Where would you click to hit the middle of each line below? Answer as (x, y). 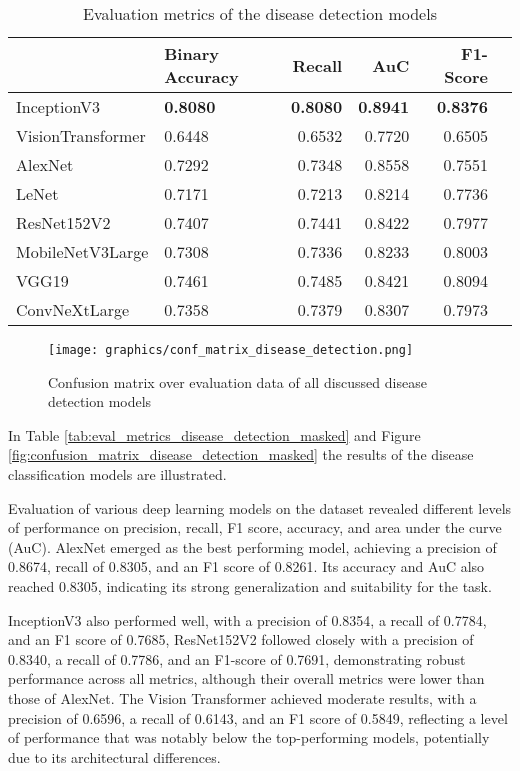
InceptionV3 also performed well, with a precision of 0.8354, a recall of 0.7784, (247, 619)
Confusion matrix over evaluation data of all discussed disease (237, 381)
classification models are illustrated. (117, 474)
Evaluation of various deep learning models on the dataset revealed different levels (260, 507)
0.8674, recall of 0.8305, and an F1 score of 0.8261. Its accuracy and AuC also (246, 566)
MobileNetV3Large (82, 251)
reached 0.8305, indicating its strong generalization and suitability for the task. (250, 586)
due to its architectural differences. (114, 756)
